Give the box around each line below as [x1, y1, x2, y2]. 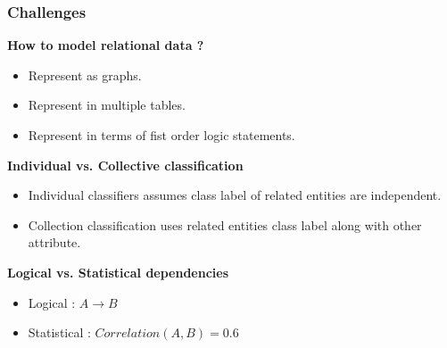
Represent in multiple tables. [28, 95, 186, 114]
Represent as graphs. [28, 65, 142, 84]
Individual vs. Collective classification [7, 155, 244, 174]
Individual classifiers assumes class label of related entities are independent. [28, 186, 442, 204]
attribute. [28, 233, 81, 252]
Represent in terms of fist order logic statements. [28, 126, 295, 144]
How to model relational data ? [7, 36, 204, 54]
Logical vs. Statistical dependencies [7, 262, 229, 281]
